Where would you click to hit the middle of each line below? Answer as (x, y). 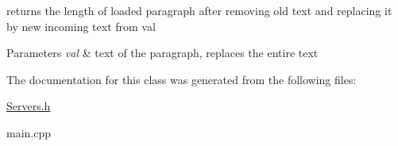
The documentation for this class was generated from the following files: (182, 79)
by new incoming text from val (81, 26)
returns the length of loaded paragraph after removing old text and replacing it (199, 10)
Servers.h (29, 106)
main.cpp (29, 132)
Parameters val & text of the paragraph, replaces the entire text (162, 53)
